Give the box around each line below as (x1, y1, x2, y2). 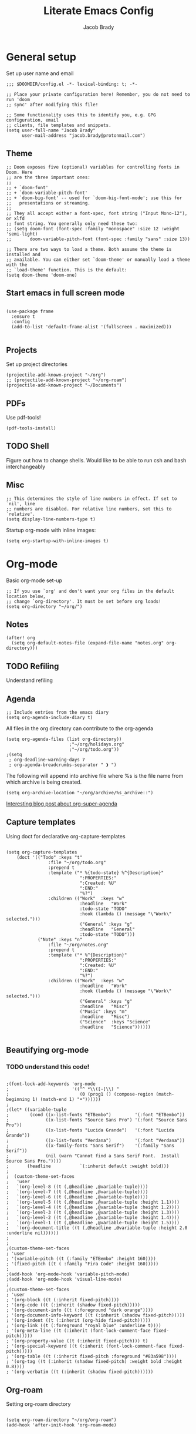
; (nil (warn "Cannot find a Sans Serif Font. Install (6, 1153, 180, 1159)
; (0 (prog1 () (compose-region (6, 1092, 154, 1097)
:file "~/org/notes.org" (48, 942, 109, 948)
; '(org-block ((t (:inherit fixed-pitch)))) (6, 1297, 119, 1303)
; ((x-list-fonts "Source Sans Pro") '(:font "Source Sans (6, 1117, 188, 1123)
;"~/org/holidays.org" (69, 741, 125, 747)
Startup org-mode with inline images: (6, 526, 96, 533)
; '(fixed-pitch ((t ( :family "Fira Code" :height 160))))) (6, 1261, 159, 1267)
